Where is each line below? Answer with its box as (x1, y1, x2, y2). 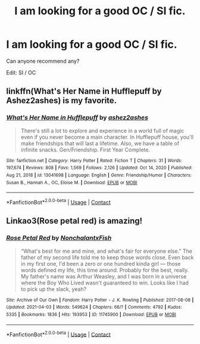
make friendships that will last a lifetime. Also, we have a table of (20, 140, 180, 147)
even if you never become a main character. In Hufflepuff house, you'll (20, 133, 194, 141)
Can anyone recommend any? (6, 57, 80, 64)
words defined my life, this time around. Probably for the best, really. (20, 266, 189, 274)
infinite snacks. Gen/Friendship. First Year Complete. (20, 146, 151, 153)
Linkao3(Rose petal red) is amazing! (6, 216, 143, 226)
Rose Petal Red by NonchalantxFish (6, 234, 112, 242)
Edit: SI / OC (6, 69, 36, 76)
